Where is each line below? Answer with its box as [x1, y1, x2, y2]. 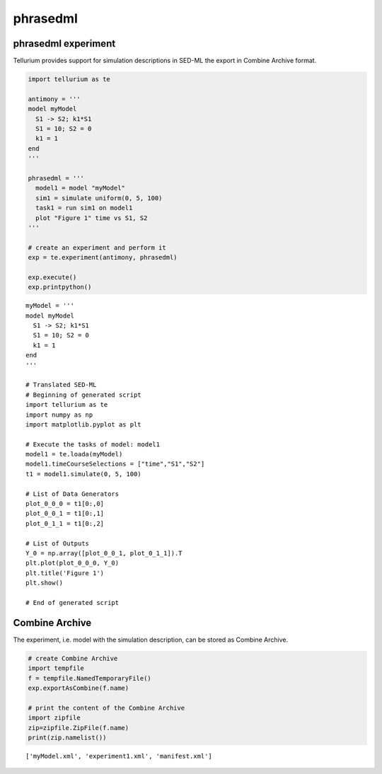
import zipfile [28, 714, 81, 722]
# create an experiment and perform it [28, 243, 166, 251]
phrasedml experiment [13, 37, 116, 50]
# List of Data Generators [25, 490, 120, 498]
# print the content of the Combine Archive [28, 704, 185, 712]
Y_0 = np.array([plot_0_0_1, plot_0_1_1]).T [25, 549, 183, 557]
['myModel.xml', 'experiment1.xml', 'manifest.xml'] [25, 752, 212, 760]
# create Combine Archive [28, 654, 118, 662]
